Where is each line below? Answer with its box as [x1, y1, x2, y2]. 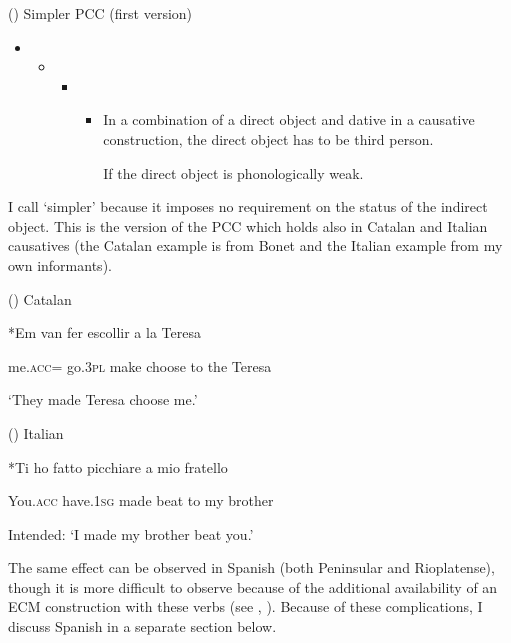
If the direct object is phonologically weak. [103, 162, 364, 183]
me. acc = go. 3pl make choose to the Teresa [8, 355, 272, 376]
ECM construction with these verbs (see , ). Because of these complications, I [8, 596, 483, 617]
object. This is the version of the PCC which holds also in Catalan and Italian [8, 215, 488, 236]
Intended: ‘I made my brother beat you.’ [8, 523, 254, 544]
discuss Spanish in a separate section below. [8, 616, 277, 637]
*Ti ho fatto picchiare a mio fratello [8, 456, 228, 477]
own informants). [8, 254, 112, 275]
